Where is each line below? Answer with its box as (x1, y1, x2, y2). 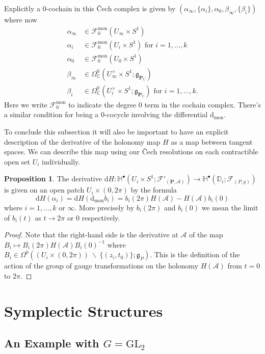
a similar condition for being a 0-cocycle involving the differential (4, 109, 208, 120)
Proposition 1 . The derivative (4, 173, 102, 184)
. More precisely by (74, 202, 135, 212)
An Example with (4, 335, 99, 351)
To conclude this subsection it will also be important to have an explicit (4, 126, 229, 137)
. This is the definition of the (150, 249, 240, 260)
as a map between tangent (171, 136, 253, 147)
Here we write (4, 99, 47, 110)
